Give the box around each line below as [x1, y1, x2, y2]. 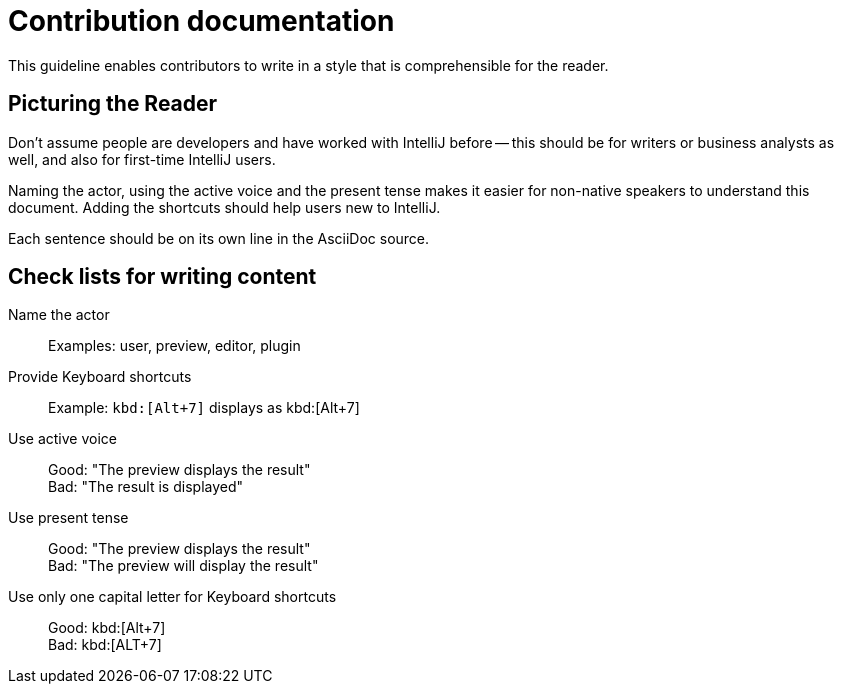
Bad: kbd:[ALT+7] [48, 636, 162, 654]
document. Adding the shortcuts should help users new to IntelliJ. [8, 198, 441, 216]
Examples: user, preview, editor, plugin [48, 337, 301, 355]
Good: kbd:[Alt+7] [48, 619, 166, 637]
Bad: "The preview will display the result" [48, 557, 319, 575]
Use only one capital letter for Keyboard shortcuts [8, 588, 337, 606]
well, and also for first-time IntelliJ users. [8, 150, 276, 168]
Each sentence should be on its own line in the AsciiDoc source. [8, 229, 430, 247]
